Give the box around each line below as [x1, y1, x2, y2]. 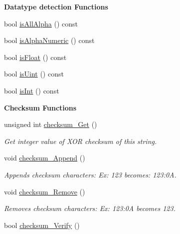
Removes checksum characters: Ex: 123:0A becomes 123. [4, 203, 176, 213]
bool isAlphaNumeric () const [4, 35, 95, 45]
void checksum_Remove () [4, 186, 85, 196]
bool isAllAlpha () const [4, 18, 78, 28]
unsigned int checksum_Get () [4, 119, 97, 129]
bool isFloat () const [4, 51, 67, 62]
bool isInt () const [4, 85, 59, 95]
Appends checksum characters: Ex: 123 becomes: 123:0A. [4, 169, 177, 179]
